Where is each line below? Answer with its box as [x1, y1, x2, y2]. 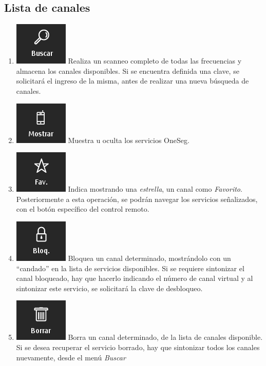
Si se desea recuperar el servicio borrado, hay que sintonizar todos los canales [16, 341, 260, 352]
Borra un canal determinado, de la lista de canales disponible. [68, 332, 263, 342]
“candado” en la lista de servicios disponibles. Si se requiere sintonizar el [16, 262, 244, 273]
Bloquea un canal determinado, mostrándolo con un [68, 252, 231, 263]
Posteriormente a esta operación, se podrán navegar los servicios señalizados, [16, 193, 258, 204]
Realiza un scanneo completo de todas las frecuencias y [68, 55, 242, 66]
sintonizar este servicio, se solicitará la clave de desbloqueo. [16, 282, 203, 293]
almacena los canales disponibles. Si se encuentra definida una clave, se [16, 65, 239, 76]
